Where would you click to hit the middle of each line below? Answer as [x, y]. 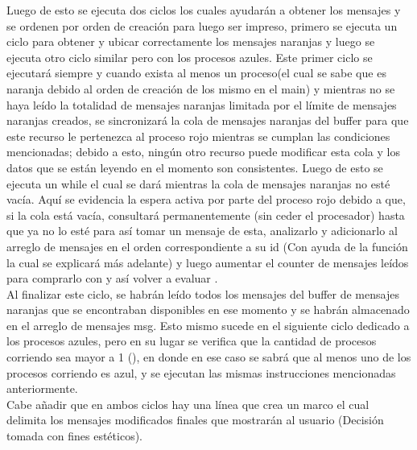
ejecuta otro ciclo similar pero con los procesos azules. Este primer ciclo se [190, 57]
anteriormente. [42, 388]
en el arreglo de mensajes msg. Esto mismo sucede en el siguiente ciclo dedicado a [208, 325]
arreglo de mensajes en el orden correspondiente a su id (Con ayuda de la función [207, 246]
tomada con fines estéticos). [74, 436]
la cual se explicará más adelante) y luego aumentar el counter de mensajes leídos [208, 262]
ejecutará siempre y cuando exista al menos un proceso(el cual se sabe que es [196, 73]
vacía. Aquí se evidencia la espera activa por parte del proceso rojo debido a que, [206, 199]
